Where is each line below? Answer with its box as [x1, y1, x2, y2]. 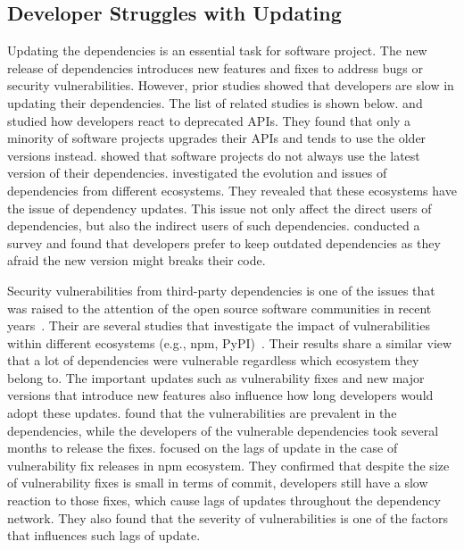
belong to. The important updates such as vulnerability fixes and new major [7, 368, 425, 387]
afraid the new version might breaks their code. [7, 251, 266, 270]
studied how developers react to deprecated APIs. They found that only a [7, 111, 411, 129]
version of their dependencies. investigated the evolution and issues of [7, 163, 387, 182]
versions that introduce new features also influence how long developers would [7, 386, 434, 404]
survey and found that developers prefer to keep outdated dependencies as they [7, 233, 441, 252]
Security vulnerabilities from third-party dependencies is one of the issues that [7, 280, 435, 299]
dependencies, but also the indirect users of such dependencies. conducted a [7, 216, 420, 235]
